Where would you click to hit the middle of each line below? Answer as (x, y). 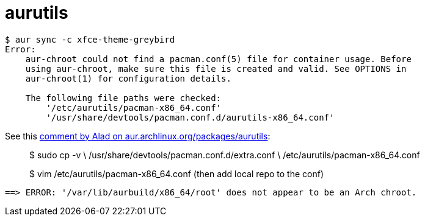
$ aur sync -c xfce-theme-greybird (90, 39)
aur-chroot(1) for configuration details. (128, 78)
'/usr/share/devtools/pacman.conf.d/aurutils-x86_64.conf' (190, 117)
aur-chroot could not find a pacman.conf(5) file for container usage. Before (218, 59)
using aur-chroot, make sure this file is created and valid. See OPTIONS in (216, 68)
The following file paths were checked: (123, 98)
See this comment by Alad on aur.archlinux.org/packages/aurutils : (138, 136)
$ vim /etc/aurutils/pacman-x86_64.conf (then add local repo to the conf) (176, 174)
